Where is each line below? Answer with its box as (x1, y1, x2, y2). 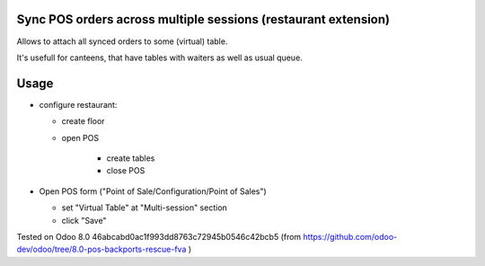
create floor (61, 116, 105, 127)
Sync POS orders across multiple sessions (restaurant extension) (16, 12, 391, 27)
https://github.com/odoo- (303, 231, 398, 242)
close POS (106, 165, 145, 176)
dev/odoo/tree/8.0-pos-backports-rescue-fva (16, 244, 187, 255)
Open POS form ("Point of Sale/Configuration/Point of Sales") (39, 185, 267, 197)
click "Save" (61, 215, 107, 226)
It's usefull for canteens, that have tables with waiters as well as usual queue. (16, 52, 303, 63)
